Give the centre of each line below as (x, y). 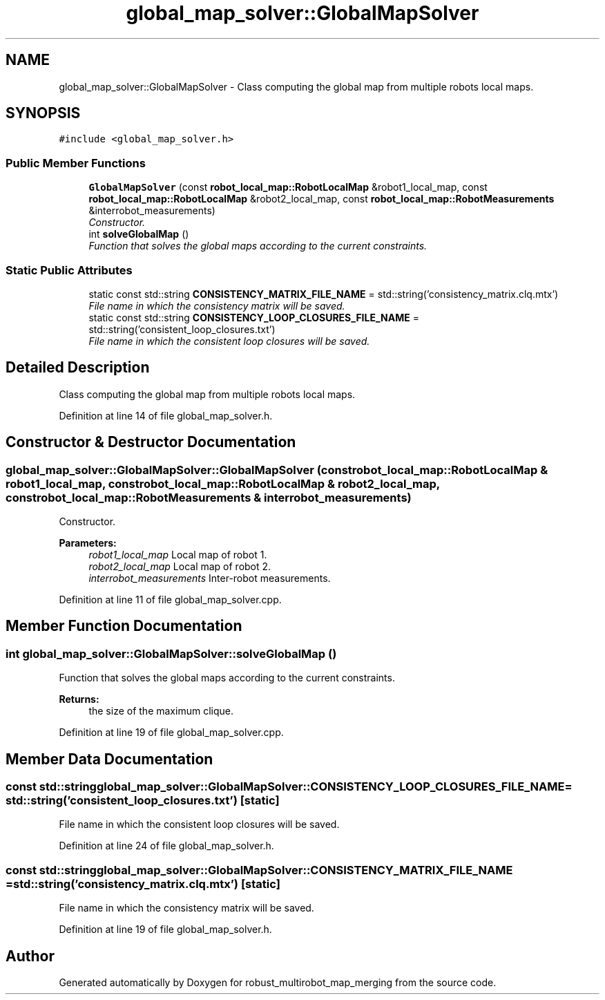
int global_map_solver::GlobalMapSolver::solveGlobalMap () (171, 653)
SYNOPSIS (43, 113)
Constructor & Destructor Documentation (151, 442)
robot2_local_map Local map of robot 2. (180, 566)
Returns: (79, 699)
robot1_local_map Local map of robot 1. (178, 555)
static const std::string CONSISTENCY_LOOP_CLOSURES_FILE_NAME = (254, 317)
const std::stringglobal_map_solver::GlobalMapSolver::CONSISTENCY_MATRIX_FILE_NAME (259, 870)
